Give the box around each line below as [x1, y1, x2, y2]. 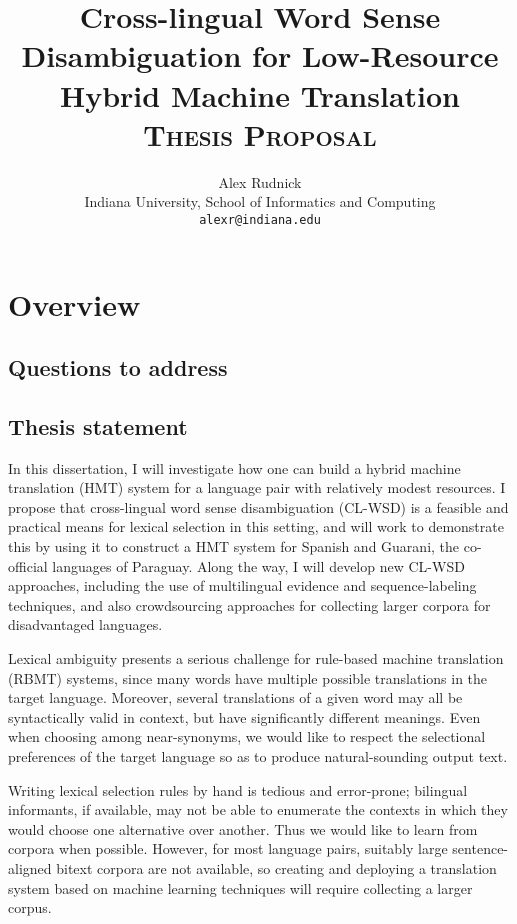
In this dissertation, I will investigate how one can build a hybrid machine [8, 457, 461, 478]
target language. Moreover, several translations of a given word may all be [8, 687, 463, 708]
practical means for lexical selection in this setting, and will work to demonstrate [8, 516, 504, 537]
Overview [8, 283, 141, 324]
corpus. [8, 897, 52, 918]
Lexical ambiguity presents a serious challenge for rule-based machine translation [8, 648, 504, 669]
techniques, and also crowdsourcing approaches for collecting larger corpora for [8, 594, 491, 615]
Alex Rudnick [218, 171, 302, 192]
